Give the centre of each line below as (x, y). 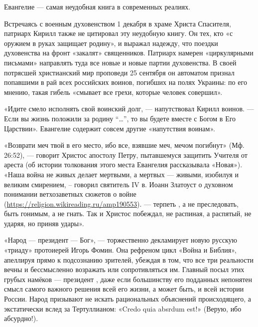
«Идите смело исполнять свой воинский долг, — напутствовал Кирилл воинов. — (129, 109)
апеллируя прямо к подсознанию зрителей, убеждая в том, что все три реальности (129, 259)
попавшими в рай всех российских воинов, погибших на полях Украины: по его (126, 82)
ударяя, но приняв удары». (44, 223)
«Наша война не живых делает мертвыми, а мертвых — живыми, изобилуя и (121, 174)
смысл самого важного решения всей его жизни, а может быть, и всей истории (124, 289)
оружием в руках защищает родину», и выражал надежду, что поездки (111, 43)
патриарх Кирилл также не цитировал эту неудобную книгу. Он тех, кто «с (119, 33)
